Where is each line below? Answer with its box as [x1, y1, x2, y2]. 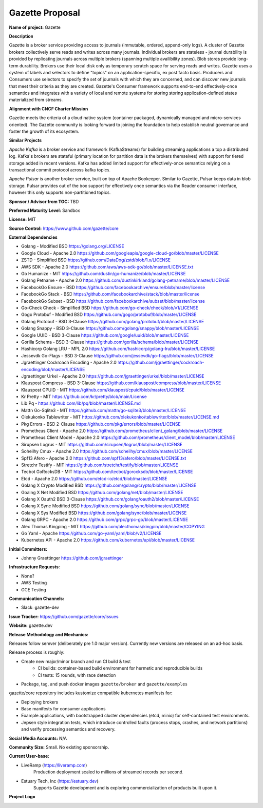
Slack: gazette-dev [21, 604, 59, 610]
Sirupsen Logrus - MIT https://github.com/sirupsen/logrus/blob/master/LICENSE [21, 441, 183, 447]
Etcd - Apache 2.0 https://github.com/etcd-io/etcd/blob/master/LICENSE [21, 476, 168, 481]
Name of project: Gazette [9, 24, 61, 30]
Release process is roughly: [9, 649, 65, 655]
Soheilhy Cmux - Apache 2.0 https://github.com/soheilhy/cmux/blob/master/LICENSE [21, 448, 193, 454]
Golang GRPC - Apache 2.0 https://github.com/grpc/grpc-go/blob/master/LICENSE [21, 517, 188, 522]
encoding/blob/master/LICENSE [21, 366, 85, 372]
